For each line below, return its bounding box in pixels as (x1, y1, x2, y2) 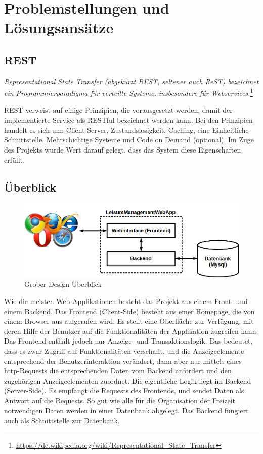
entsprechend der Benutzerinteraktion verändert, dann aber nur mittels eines (4, 355, 242, 366)
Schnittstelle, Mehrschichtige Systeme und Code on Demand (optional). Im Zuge (4, 134, 254, 145)
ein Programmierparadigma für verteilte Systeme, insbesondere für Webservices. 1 (4, 86, 253, 98)
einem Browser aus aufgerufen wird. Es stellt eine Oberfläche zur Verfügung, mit (4, 316, 254, 326)
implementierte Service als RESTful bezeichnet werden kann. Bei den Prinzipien (4, 115, 253, 125)
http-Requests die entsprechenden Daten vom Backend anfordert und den (4, 365, 232, 376)
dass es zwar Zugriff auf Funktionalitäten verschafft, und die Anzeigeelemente (4, 346, 244, 356)
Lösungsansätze (4, 17, 114, 38)
